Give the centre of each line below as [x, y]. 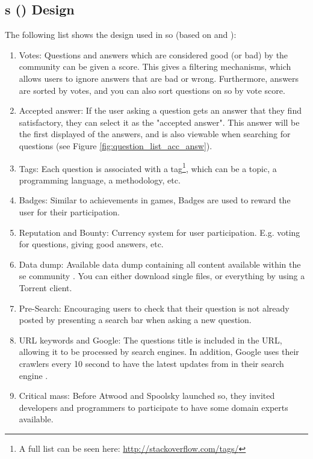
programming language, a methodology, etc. [100, 180]
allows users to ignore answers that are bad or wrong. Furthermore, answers [159, 78]
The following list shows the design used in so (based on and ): [121, 35]
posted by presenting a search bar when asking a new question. [135, 320]
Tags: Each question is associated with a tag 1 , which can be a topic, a [148, 167]
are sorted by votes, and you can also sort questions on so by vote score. [152, 90]
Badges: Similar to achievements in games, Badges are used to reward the [155, 200]
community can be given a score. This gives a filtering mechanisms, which [155, 66]
